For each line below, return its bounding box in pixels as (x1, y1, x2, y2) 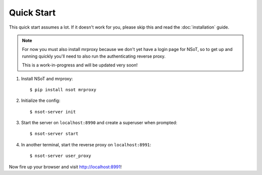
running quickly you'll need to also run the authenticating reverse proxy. (22, 53, 166, 59)
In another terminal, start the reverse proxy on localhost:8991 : (21, 142, 151, 147)
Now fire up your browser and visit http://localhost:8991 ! (9, 164, 122, 170)
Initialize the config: (21, 97, 61, 104)
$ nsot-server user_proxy (30, 153, 92, 159)
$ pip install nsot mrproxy (30, 87, 97, 92)
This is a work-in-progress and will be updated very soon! (22, 62, 138, 68)
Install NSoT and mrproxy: (21, 76, 73, 81)
